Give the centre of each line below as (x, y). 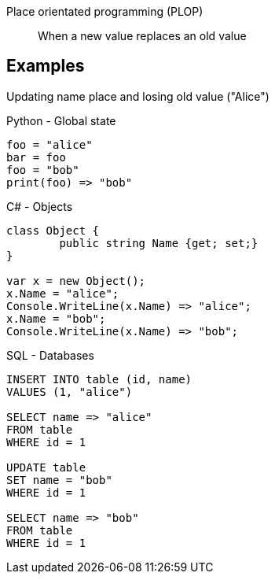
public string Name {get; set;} (159, 243)
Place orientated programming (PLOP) (105, 11)
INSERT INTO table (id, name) (99, 379)
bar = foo (36, 157)
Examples (46, 66)
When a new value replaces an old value (142, 36)
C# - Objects (40, 206)
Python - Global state (61, 120)
